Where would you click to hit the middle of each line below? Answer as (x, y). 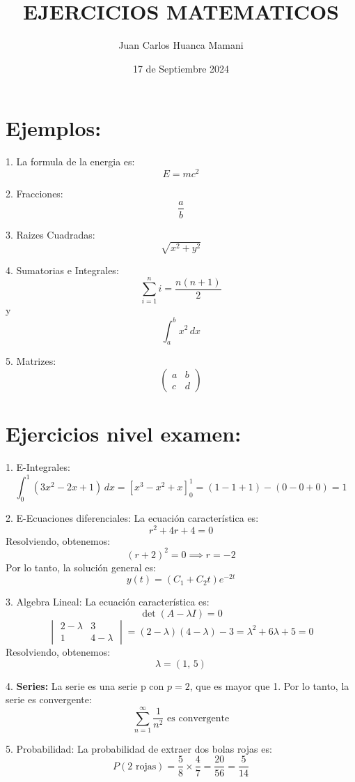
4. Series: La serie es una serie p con (85, 685)
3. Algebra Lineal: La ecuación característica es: (108, 602)
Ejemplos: (54, 128)
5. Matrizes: (31, 361)
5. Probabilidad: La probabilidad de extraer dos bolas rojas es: (139, 748)
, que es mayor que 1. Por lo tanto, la (269, 685)
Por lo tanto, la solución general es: (81, 567)
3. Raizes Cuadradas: (50, 234)
